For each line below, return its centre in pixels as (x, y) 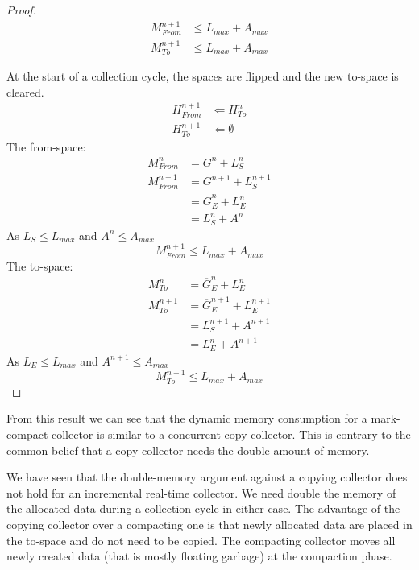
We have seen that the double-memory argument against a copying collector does (207, 477)
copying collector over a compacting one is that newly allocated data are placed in (209, 524)
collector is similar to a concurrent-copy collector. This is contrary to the (231, 434)
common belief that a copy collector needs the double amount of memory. (188, 450)
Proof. (21, 10)
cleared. (25, 91)
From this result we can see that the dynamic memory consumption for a (187, 418)
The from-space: (46, 146)
